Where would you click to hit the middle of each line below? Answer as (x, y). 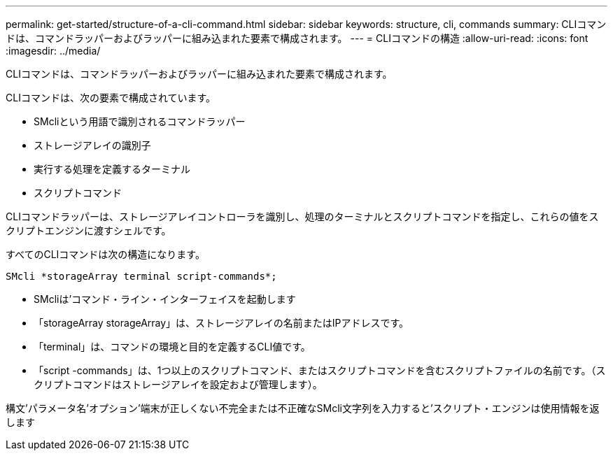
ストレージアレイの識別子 (92, 145)
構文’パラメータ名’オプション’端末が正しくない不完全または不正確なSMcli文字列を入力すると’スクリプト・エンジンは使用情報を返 (303, 408)
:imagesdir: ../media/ (53, 51)
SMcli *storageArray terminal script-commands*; (141, 276)
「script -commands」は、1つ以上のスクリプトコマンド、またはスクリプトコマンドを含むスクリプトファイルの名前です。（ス (320, 370)
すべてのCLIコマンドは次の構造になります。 (105, 254)
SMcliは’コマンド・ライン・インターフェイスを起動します (165, 299)
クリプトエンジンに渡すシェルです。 (89, 230)
